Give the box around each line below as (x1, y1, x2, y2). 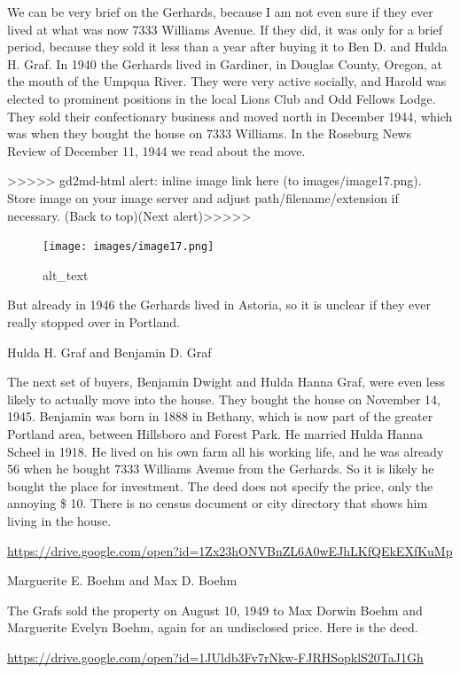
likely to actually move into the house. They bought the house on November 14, (7, 389, 441, 408)
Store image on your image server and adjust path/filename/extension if (7, 188, 399, 207)
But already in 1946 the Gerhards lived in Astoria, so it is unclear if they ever (7, 295, 432, 314)
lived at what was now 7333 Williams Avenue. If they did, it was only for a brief (7, 20, 443, 38)
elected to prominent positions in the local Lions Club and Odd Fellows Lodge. (7, 89, 436, 107)
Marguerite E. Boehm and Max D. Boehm (7, 571, 238, 590)
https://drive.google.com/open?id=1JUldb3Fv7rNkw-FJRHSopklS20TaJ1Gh (7, 647, 424, 666)
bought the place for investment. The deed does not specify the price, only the (7, 476, 433, 495)
